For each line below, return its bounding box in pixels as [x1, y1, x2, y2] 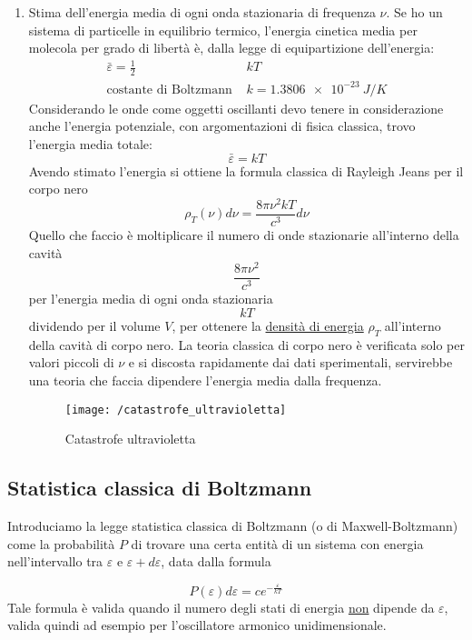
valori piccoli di [28, 353, 114, 372]
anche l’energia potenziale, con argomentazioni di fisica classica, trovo [28, 116, 416, 135]
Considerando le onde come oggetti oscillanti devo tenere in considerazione [28, 98, 444, 117]
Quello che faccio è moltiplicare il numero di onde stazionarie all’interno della [28, 225, 459, 245]
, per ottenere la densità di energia [172, 315, 364, 335]
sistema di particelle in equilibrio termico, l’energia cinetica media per [28, 20, 418, 39]
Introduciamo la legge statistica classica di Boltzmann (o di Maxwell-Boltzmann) [7, 515, 458, 535]
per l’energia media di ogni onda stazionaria [28, 289, 273, 308]
